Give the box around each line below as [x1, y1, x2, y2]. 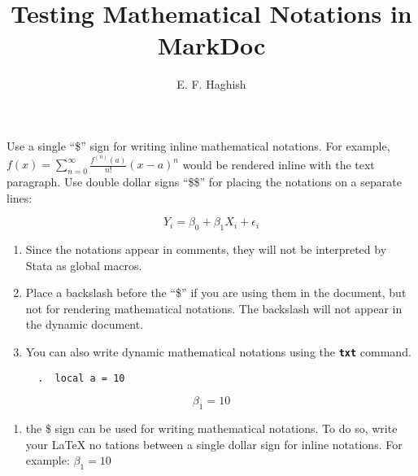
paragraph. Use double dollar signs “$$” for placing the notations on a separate [7, 172, 402, 190]
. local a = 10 [37, 372, 125, 384]
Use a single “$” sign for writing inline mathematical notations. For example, [7, 137, 390, 154]
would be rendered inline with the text [182, 155, 375, 172]
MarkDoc [157, 28, 266, 62]
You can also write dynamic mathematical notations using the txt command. [25, 343, 411, 360]
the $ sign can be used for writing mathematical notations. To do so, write [25, 420, 398, 437]
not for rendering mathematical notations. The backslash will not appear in [25, 299, 403, 317]
